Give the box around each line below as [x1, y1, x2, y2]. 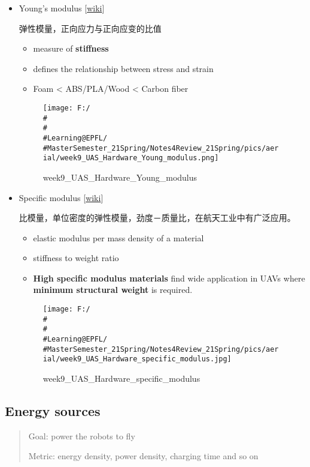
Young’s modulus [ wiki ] [19, 2, 105, 14]
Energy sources [5, 401, 101, 420]
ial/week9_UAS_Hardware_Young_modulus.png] [42, 154, 219, 163]
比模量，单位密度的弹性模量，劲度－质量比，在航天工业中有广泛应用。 [19, 211, 296, 224]
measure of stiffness [33, 42, 109, 55]
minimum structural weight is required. [33, 283, 193, 296]
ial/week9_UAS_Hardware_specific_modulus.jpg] [42, 355, 232, 364]
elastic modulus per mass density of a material [33, 231, 204, 244]
